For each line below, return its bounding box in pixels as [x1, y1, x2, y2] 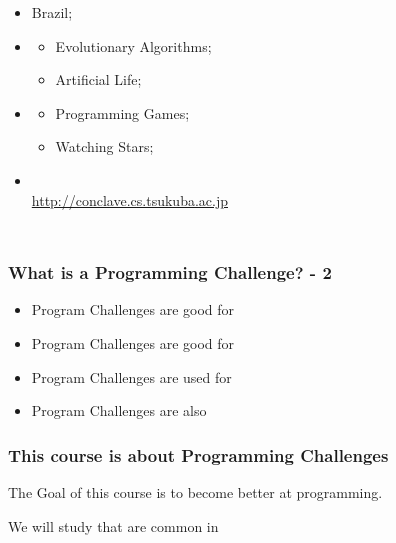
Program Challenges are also [31, 400, 207, 421]
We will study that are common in [8, 515, 219, 536]
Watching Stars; [55, 136, 154, 157]
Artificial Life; [55, 69, 142, 90]
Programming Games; [55, 102, 190, 123]
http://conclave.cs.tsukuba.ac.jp [31, 189, 228, 210]
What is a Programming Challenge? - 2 [8, 260, 332, 285]
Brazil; [31, 2, 73, 22]
